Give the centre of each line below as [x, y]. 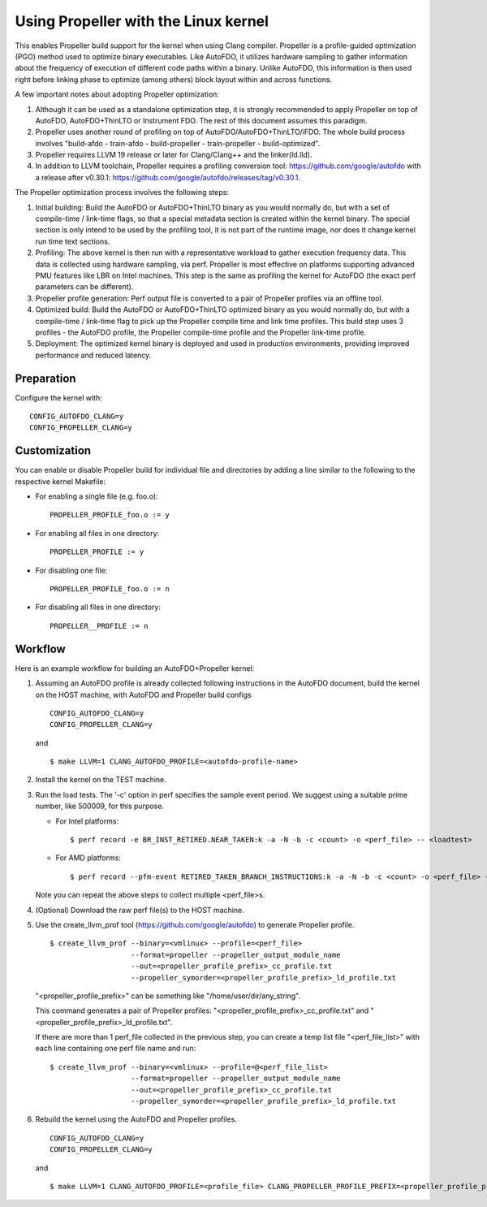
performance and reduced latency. [93, 355]
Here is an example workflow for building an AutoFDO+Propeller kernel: [135, 668]
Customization [53, 451]
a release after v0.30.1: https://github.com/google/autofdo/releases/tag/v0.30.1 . [168, 177]
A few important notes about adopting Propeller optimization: [117, 94]
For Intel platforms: [87, 821]
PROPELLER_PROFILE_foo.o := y [110, 515]
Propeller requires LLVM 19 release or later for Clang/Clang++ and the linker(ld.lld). [174, 155]
